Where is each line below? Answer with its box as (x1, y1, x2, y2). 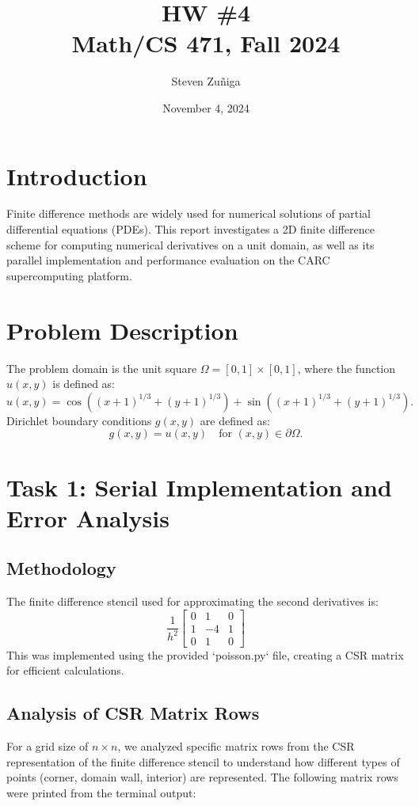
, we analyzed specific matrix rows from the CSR (117, 738, 355, 755)
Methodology (6, 556, 116, 580)
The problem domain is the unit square (6, 359, 197, 376)
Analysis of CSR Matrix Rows (6, 701, 260, 725)
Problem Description (6, 314, 238, 346)
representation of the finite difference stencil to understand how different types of (6, 753, 400, 770)
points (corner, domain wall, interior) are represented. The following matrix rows (6, 769, 398, 785)
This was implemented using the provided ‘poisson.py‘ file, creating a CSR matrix (6, 646, 404, 663)
